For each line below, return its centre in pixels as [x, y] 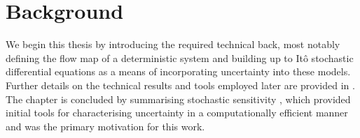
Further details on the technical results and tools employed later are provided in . [180, 85]
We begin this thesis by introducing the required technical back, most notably [173, 44]
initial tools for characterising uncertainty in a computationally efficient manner [177, 113]
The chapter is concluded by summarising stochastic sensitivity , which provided [178, 99]
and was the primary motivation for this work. [105, 126]
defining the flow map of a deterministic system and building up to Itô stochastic [180, 58]
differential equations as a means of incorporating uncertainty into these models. [178, 71]
